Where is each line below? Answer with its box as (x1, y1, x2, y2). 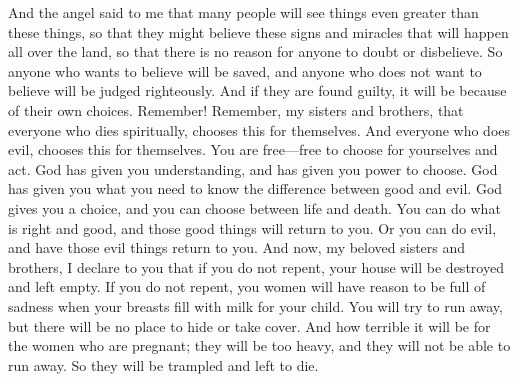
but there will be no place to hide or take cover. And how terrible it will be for (8, 315, 491, 336)
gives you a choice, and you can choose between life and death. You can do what (8, 197, 501, 218)
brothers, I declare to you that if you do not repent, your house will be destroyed (8, 256, 504, 277)
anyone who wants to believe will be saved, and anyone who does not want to (8, 60, 482, 81)
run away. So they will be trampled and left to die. (8, 354, 319, 375)
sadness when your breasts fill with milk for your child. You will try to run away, (8, 295, 503, 316)
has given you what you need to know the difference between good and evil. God (8, 178, 503, 199)
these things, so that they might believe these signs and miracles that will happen (8, 21, 509, 42)
